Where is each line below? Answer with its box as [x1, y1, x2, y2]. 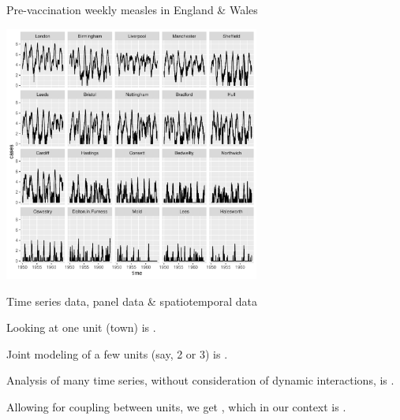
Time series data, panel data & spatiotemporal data [6, 292, 258, 309]
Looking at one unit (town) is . [6, 319, 156, 336]
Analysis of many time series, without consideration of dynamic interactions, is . [6, 372, 394, 388]
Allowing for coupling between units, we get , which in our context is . [6, 399, 346, 415]
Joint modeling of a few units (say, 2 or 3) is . [6, 345, 228, 362]
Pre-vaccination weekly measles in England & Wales [6, 2, 258, 17]
